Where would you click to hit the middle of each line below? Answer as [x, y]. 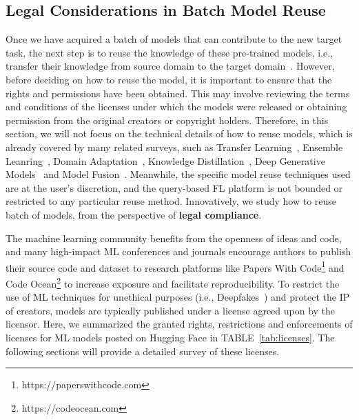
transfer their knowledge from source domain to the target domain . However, [170, 66]
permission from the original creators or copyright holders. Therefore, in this [167, 120]
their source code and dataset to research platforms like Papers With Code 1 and [175, 266]
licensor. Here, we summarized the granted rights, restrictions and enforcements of [179, 324]
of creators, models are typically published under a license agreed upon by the [171, 310]
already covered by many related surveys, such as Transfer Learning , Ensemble [174, 147]
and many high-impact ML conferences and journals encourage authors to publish [178, 251]
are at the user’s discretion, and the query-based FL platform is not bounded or [174, 187]
